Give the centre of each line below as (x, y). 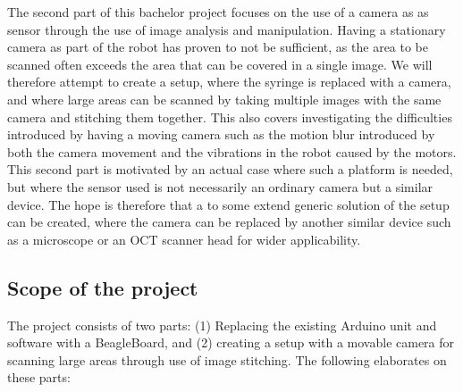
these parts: (39, 377)
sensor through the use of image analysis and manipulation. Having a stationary (227, 29)
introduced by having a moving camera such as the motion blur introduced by (221, 134)
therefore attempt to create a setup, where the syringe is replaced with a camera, (229, 82)
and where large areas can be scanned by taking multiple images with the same (224, 99)
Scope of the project (103, 287)
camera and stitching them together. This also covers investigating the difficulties (230, 117)
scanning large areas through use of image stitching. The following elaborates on (227, 359)
